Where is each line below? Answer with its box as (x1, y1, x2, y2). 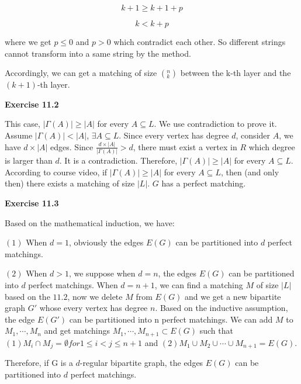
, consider (236, 129, 271, 141)
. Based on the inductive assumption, (155, 302, 288, 314)
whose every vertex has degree (39, 302, 148, 314)
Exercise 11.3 (5, 196, 59, 209)
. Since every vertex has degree (119, 129, 229, 141)
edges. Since (50, 140, 94, 153)
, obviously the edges (68, 236, 144, 248)
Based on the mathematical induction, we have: (5, 216, 175, 229)
